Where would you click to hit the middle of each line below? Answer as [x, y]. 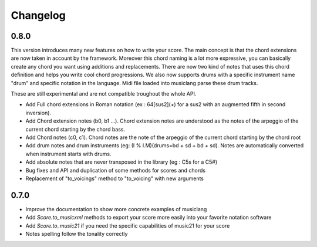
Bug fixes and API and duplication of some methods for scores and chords [115, 170]
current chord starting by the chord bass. [75, 129]
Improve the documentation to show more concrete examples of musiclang [116, 209]
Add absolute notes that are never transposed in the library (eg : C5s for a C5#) [122, 162]
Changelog [38, 15]
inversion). [38, 113]
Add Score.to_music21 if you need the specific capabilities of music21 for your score [128, 225]
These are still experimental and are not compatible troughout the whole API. [104, 94]
